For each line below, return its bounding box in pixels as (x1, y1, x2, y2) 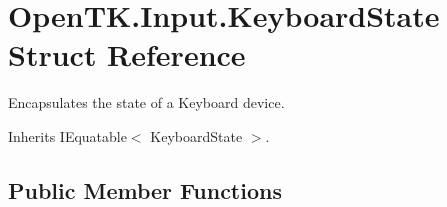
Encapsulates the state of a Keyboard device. (8, 92, 285, 113)
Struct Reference (8, 34, 246, 75)
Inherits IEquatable (8, 125, 127, 146)
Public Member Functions (8, 174, 282, 205)
